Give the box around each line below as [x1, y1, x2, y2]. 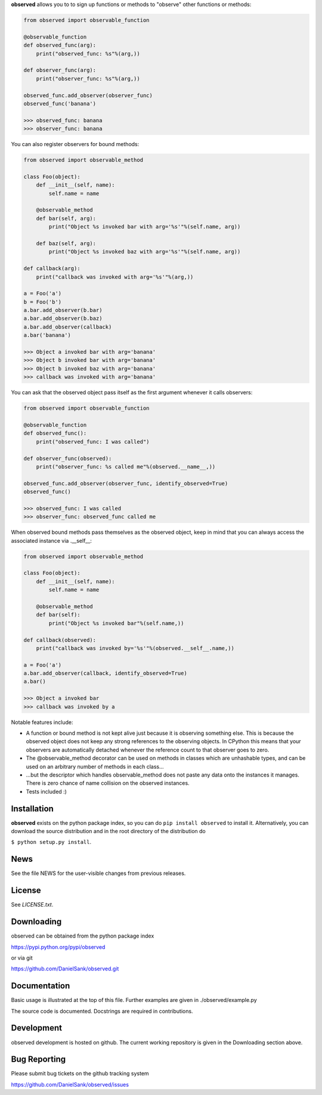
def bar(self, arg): [36, 215, 97, 222]
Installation [11, 803, 54, 813]
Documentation [11, 981, 70, 991]
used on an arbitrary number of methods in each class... [26, 763, 164, 770]
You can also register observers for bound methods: [11, 141, 140, 148]
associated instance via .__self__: [11, 537, 92, 544]
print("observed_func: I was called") [36, 438, 150, 445]
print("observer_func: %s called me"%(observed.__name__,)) [36, 463, 216, 470]
